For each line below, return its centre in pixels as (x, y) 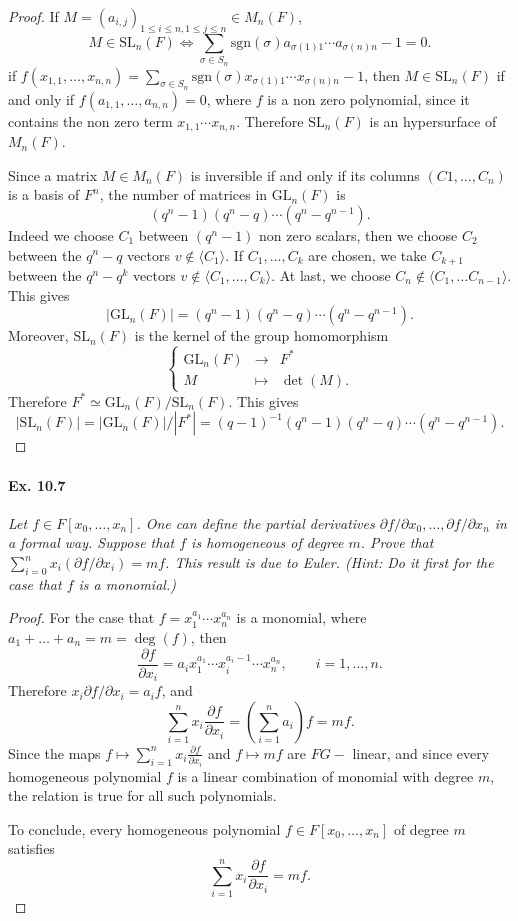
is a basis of (44, 194)
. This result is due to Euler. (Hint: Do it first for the (329, 562)
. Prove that (397, 542)
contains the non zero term (90, 120)
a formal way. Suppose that (91, 542)
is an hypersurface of (433, 120)
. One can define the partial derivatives (255, 522)
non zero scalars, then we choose (358, 234)
